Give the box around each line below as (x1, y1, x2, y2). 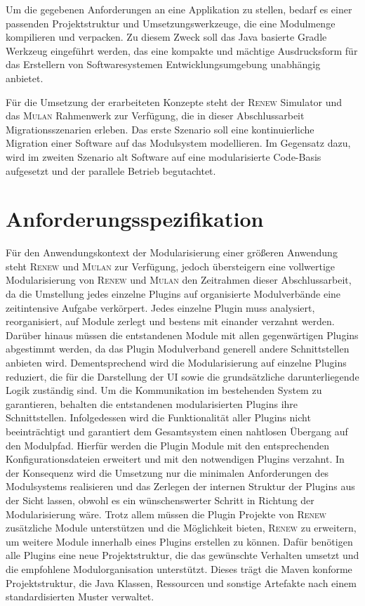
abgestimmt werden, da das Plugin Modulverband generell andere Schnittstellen (6, 341, 350, 356)
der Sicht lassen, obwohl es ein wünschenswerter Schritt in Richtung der (6, 492, 314, 507)
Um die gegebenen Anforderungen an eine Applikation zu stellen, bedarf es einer (6, 2, 352, 16)
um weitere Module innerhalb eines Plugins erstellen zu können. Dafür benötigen (6, 534, 353, 548)
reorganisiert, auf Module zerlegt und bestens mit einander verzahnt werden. (6, 314, 335, 329)
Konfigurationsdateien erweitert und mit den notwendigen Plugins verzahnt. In (6, 452, 345, 466)
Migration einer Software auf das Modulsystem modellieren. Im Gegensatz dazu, (6, 136, 351, 150)
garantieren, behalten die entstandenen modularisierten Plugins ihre (6, 396, 298, 411)
